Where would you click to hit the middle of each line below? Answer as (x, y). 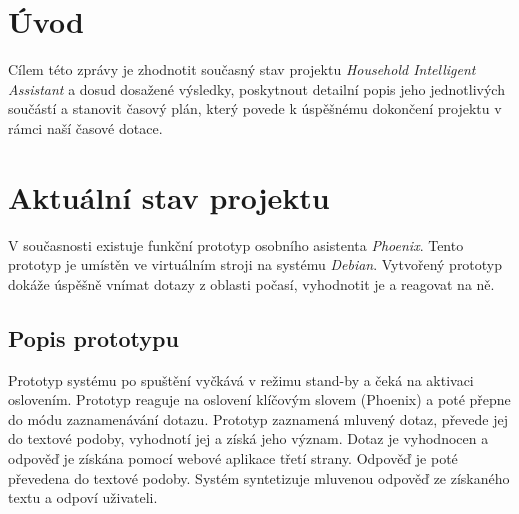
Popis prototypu (93, 337)
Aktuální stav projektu (169, 196)
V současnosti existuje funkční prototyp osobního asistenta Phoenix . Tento (236, 244)
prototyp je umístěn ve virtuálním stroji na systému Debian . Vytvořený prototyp (255, 264)
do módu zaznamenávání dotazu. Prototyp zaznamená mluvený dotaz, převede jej (258, 418)
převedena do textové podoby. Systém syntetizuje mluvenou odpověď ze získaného (259, 477)
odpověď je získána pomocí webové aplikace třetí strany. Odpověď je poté (233, 457)
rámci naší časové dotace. (85, 127)
